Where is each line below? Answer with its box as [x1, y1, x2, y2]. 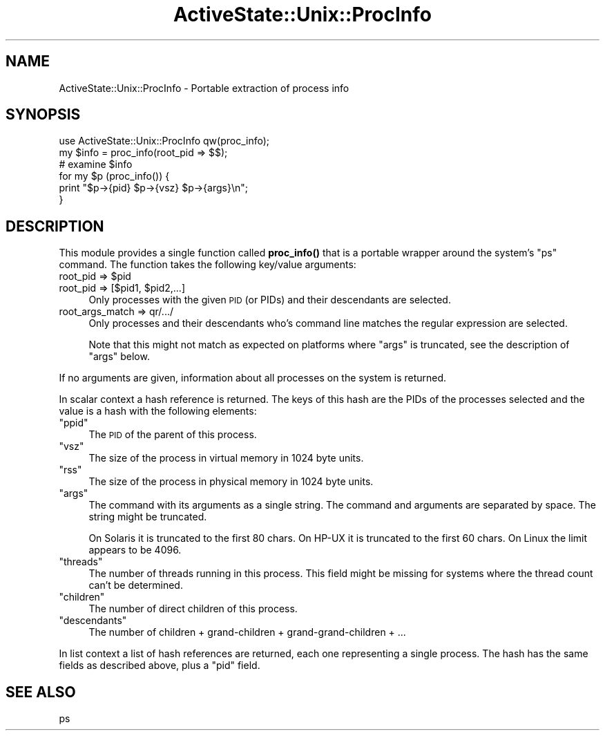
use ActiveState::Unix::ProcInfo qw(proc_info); [59, 135, 269, 147]
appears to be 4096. [88, 544, 182, 556]
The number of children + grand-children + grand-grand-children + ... [88, 626, 406, 639]
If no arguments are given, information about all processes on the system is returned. [59, 372, 447, 384]
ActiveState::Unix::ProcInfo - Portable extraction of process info [59, 82, 349, 94]
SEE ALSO [6, 683, 76, 701]
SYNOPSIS [6, 106, 81, 124]
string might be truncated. [88, 511, 207, 523]
